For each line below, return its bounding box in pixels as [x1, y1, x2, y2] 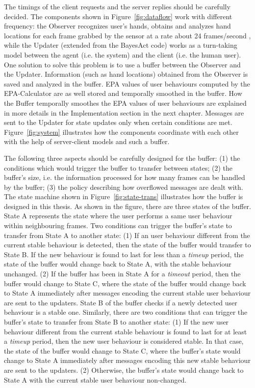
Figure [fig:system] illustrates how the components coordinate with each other [4, 126, 239, 137]
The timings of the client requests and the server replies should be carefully [4, 1, 230, 11]
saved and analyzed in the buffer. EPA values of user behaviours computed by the [4, 78, 250, 89]
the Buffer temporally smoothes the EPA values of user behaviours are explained [4, 97, 247, 108]
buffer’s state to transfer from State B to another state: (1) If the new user [4, 317, 229, 327]
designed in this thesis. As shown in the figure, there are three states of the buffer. [4, 201, 251, 211]
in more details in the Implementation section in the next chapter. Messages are [4, 107, 244, 118]
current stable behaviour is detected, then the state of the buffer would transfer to [4, 239, 251, 250]
